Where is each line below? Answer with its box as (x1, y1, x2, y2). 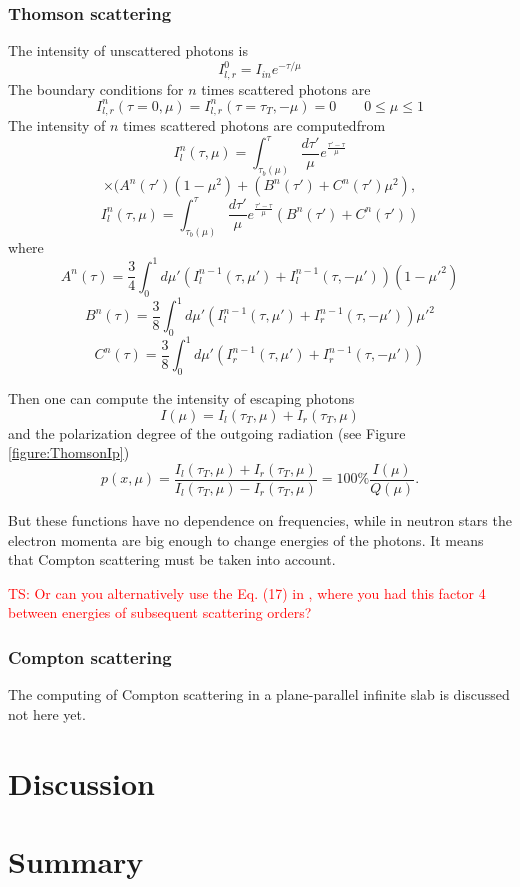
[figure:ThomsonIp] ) (8, 442, 130, 463)
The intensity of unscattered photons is (8, 40, 248, 61)
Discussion (8, 762, 155, 803)
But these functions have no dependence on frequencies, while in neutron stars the (8, 509, 512, 530)
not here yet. (8, 703, 86, 724)
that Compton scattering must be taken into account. (8, 549, 336, 570)
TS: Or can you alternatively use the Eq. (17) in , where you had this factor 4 (8, 582, 486, 603)
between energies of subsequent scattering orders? (8, 602, 312, 623)
